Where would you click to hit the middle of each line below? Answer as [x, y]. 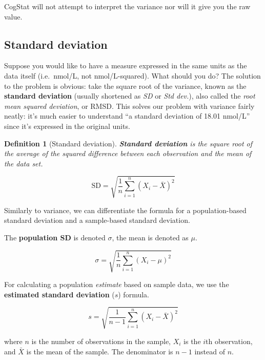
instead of [210, 351]
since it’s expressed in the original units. [67, 126]
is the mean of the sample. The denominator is [100, 351]
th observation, [229, 341]
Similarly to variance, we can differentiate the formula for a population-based [125, 210]
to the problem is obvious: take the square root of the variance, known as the [125, 86]
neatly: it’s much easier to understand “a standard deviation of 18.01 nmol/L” [127, 116]
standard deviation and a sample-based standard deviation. [97, 220]
